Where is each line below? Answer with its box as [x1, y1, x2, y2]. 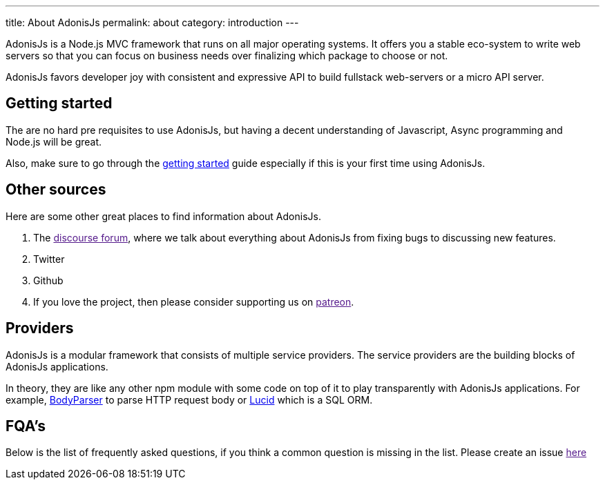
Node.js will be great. [6, 135, 102, 148]
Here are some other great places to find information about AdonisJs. [6, 210, 321, 222]
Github [33, 274, 64, 286]
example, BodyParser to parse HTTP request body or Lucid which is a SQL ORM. [6, 393, 373, 406]
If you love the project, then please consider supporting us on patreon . [33, 295, 354, 308]
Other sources [6, 181, 106, 199]
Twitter [33, 253, 65, 265]
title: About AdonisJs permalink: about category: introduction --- [6, 17, 299, 28]
